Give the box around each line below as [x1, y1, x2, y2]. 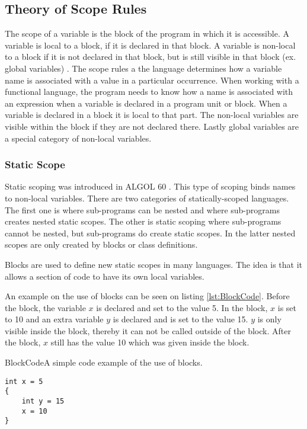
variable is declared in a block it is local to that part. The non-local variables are [5, 108, 299, 121]
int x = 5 [5, 377, 43, 386]
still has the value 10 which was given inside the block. [50, 336, 250, 348]
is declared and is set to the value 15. [113, 313, 248, 325]
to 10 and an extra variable [5, 313, 104, 325]
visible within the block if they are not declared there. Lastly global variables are [5, 120, 299, 132]
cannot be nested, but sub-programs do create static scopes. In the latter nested [5, 226, 296, 239]
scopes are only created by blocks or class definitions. [5, 238, 198, 251]
